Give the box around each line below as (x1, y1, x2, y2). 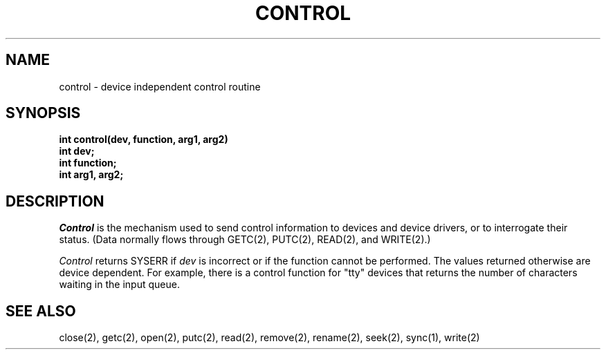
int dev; (59, 145, 95, 157)
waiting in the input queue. (59, 278, 180, 291)
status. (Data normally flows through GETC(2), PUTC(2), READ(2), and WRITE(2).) (59, 233, 431, 246)
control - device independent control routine (59, 80, 261, 93)
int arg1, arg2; (59, 169, 124, 181)
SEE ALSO (6, 302, 76, 320)
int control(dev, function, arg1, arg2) (59, 133, 228, 146)
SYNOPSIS (6, 104, 81, 122)
